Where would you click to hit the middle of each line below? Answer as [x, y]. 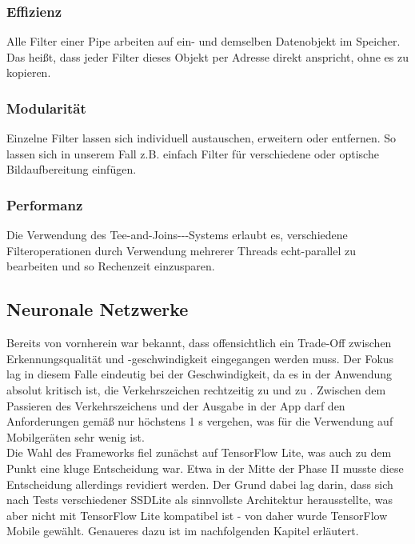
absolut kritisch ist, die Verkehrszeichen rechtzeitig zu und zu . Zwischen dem [196, 389]
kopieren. [29, 72]
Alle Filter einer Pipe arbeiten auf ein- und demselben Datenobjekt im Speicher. [204, 41]
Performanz [45, 204]
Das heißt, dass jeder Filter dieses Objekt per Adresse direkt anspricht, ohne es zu [207, 56]
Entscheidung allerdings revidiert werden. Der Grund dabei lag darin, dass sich [200, 484]
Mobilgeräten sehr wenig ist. [76, 436]
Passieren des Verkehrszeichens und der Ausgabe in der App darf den [176, 405]
